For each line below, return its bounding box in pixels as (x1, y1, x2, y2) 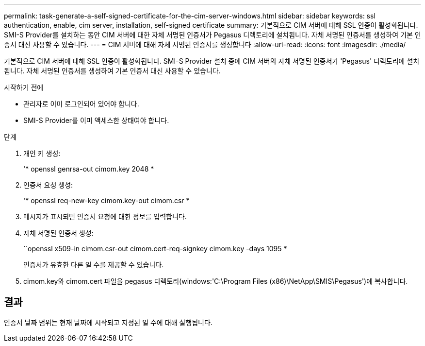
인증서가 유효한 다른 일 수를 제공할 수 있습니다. (23, 260, 164, 269)
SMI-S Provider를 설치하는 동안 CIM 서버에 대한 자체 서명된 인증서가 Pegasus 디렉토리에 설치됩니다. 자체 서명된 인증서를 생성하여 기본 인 (4, 31, 421, 39)
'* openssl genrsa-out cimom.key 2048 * (23, 165, 154, 173)
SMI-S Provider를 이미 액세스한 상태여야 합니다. (23, 116, 169, 124)
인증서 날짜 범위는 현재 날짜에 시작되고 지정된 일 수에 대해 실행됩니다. (4, 318, 212, 327)
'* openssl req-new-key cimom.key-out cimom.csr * (23, 196, 190, 205)
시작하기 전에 (4, 83, 44, 91)
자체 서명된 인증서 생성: (23, 229, 94, 237)
